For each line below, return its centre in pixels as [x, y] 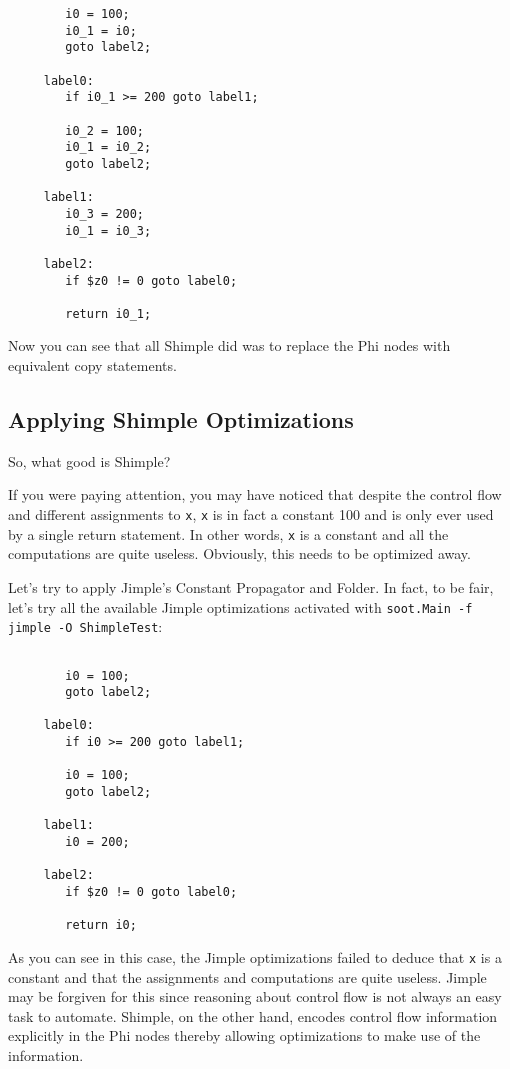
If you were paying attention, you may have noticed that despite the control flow [255, 494]
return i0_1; [108, 313]
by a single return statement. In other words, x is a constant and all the [228, 533]
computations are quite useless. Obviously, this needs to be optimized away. [239, 553]
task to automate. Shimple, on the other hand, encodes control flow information [253, 1015]
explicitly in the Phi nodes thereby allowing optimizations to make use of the [244, 1035]
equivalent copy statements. [92, 365]
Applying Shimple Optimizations [181, 419]
